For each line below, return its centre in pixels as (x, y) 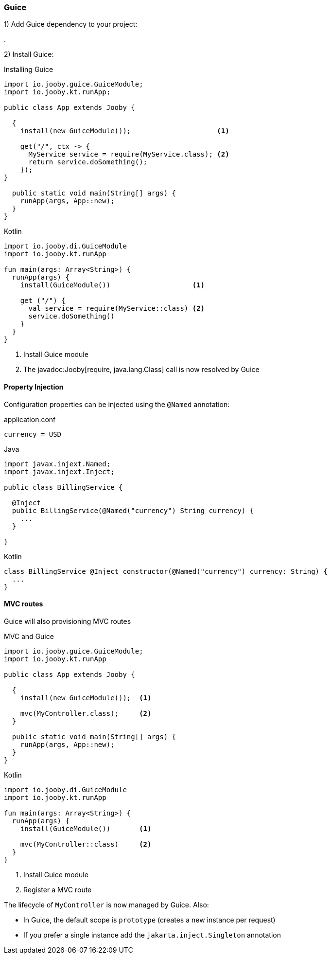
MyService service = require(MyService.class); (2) (129, 154)
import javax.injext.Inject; (59, 471)
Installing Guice (29, 70)
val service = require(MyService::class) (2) (117, 309)
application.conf (30, 419)
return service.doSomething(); (88, 162)
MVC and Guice (29, 636)
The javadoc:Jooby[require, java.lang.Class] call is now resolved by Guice (141, 370)
